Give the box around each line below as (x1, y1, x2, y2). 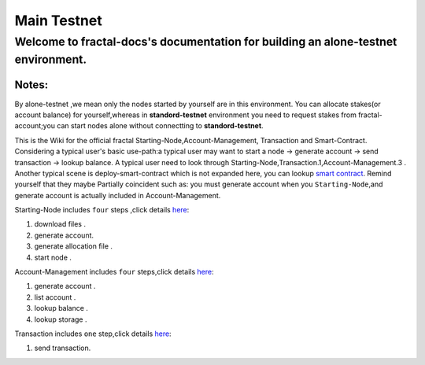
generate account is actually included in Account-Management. (14, 190, 221, 200)
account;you (14, 121, 55, 131)
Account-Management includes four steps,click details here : (14, 267, 214, 277)
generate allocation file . (34, 241, 113, 251)
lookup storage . (34, 315, 87, 324)
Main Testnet (14, 12, 102, 29)
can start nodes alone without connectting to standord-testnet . (56, 121, 264, 131)
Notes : (14, 79, 49, 92)
